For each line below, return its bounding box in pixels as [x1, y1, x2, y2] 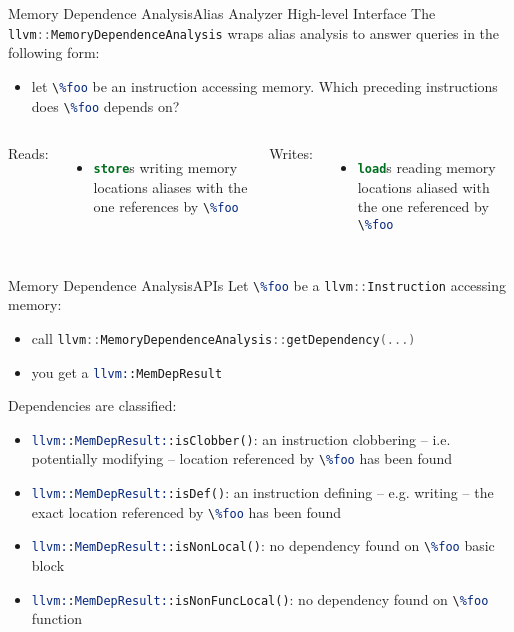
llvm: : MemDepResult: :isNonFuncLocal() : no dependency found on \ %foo [31, 588, 489, 609]
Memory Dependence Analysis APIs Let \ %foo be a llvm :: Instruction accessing [8, 274, 507, 295]
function [31, 608, 82, 629]
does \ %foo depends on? [31, 95, 180, 116]
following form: [8, 42, 100, 63]
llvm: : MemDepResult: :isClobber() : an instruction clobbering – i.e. [31, 428, 451, 449]
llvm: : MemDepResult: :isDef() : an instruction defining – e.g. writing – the [31, 482, 494, 503]
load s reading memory [357, 157, 496, 178]
